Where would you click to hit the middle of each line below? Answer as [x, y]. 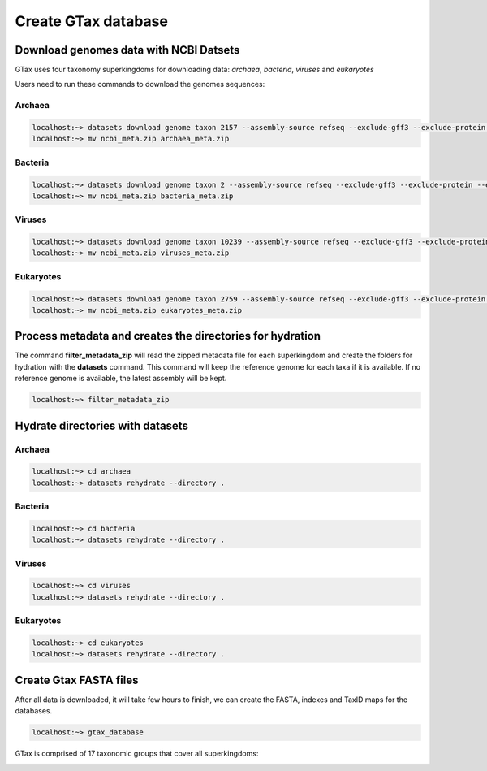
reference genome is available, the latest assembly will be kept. [121, 379]
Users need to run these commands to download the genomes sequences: [140, 84]
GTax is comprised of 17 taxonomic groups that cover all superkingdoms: [137, 754]
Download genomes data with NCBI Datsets [127, 50]
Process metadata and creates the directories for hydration [168, 336]
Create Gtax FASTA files [77, 680]
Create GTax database [91, 21]
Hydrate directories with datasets [101, 425]
